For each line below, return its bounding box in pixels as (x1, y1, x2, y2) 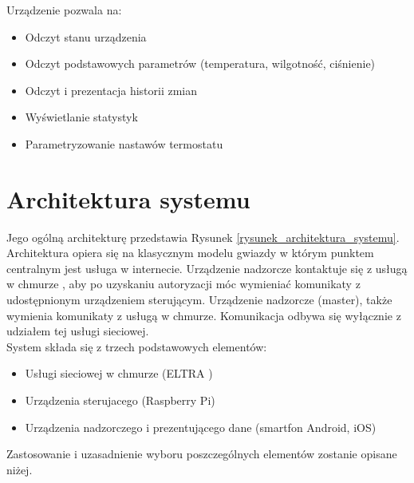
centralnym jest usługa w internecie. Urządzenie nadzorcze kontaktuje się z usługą (6, 259, 408, 276)
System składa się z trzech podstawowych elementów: (6, 338, 267, 354)
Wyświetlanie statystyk (25, 109, 138, 125)
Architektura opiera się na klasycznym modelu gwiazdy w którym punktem (6, 244, 374, 261)
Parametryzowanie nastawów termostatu (25, 135, 223, 152)
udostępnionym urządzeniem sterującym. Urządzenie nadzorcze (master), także (6, 291, 392, 308)
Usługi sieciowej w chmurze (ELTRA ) (25, 365, 213, 382)
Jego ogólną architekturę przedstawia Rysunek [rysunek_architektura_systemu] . (6, 228, 400, 245)
